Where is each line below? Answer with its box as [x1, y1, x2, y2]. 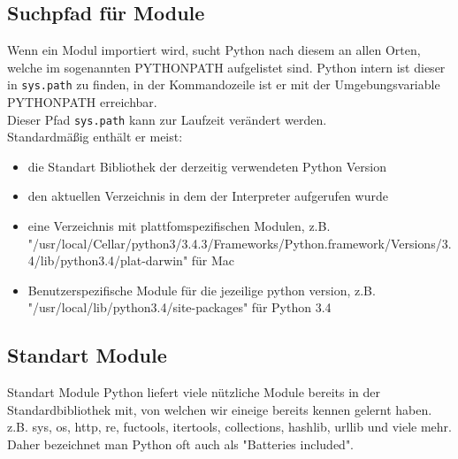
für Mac [191, 251, 235, 270]
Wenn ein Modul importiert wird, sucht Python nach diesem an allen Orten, [7, 41, 421, 59]
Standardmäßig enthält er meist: [7, 127, 183, 146]
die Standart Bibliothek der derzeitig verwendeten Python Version [27, 157, 386, 175]
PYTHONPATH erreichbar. [7, 93, 157, 111]
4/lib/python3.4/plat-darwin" [27, 251, 188, 270]
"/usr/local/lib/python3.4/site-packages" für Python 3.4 [27, 298, 332, 317]
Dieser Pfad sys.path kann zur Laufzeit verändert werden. [7, 110, 327, 128]
